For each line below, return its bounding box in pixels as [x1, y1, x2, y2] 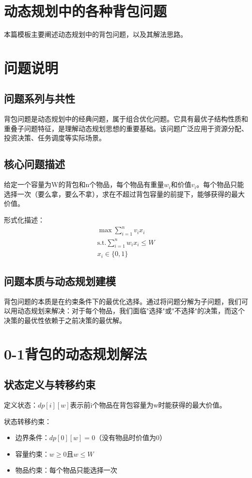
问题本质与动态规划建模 [4, 273, 116, 288]
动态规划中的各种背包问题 [4, 1, 167, 21]
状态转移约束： [4, 416, 51, 426]
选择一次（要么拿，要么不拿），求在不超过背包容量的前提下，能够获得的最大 [4, 188, 245, 199]
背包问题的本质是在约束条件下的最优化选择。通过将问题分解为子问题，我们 [4, 296, 241, 306]
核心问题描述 [4, 156, 65, 171]
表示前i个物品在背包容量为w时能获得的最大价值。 [70, 399, 226, 410]
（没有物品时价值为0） [95, 432, 167, 443]
